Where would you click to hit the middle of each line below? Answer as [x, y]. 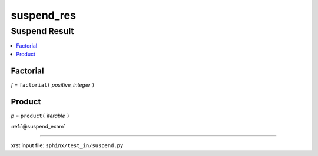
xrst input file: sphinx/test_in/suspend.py [67, 145]
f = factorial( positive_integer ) [53, 84]
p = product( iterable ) [40, 116]
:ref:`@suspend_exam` [38, 126]
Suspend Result [42, 31]
